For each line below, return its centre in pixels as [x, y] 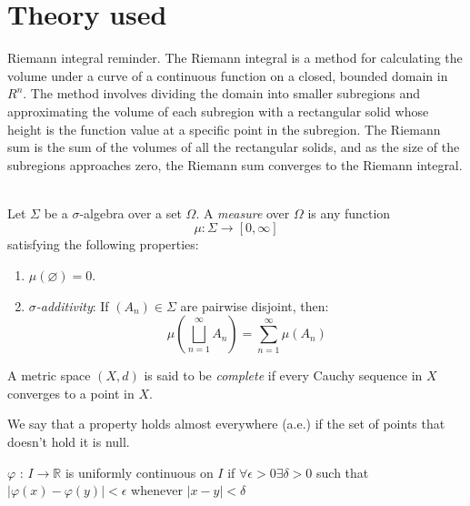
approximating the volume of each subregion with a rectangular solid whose [218, 111]
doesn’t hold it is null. [69, 442]
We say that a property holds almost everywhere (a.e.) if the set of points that [226, 424]
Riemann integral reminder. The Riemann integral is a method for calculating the [235, 58]
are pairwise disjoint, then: [255, 305]
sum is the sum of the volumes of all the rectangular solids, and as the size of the [234, 147]
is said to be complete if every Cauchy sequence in [283, 375]
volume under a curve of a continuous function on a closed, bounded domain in [228, 75]
